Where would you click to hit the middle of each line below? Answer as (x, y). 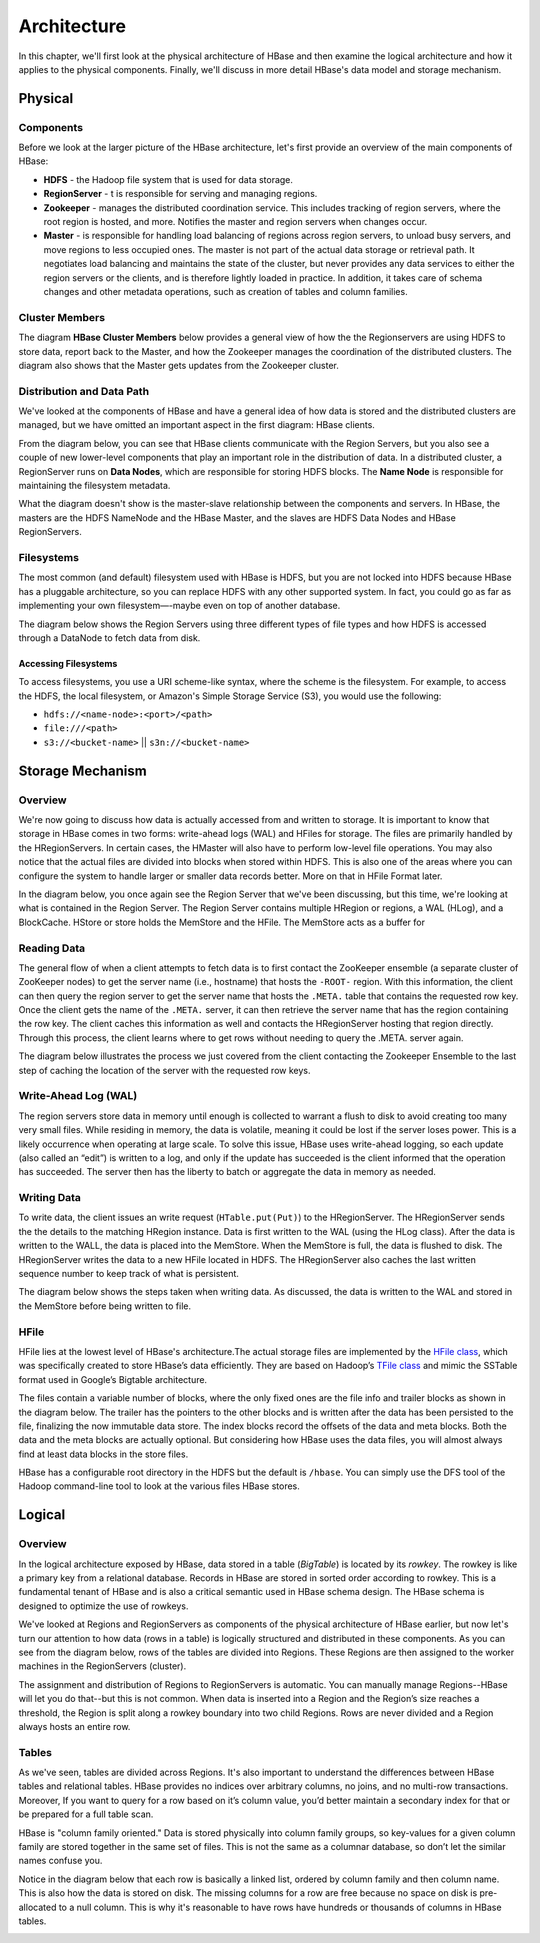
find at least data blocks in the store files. (103, 1454)
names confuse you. (60, 1861)
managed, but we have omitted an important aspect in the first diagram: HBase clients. (196, 425)
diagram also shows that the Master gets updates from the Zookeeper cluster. (179, 365)
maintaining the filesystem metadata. (94, 486)
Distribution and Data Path (84, 391)
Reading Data (51, 948)
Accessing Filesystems (68, 663)
